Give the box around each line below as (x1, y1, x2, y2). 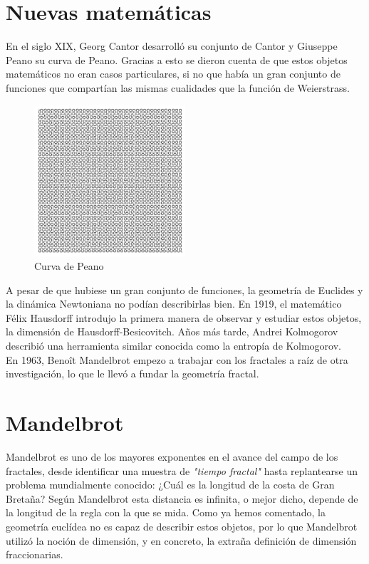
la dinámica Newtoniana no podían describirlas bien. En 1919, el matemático (6, 296, 342, 311)
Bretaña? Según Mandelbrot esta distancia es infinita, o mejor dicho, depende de (6, 491, 358, 506)
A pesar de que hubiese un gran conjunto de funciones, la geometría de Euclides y (6, 282, 363, 297)
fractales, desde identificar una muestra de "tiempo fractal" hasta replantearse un (6, 463, 358, 478)
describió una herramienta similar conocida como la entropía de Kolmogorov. (6, 338, 341, 353)
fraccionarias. (6, 547, 63, 562)
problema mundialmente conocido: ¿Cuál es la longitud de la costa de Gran (6, 477, 335, 492)
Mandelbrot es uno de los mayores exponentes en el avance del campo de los (6, 449, 338, 464)
